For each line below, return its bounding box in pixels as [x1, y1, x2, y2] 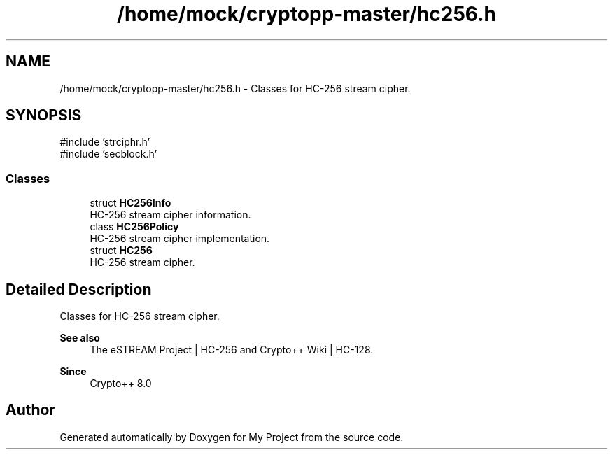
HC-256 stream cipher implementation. [90, 232, 270, 245]
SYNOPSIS [6, 106, 82, 125]
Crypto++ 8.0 [90, 377, 152, 390]
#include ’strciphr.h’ [59, 136, 150, 148]
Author [6, 401, 55, 419]
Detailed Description [6, 280, 152, 298]
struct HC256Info [90, 197, 171, 209]
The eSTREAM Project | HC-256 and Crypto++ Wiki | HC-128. [90, 344, 374, 356]
